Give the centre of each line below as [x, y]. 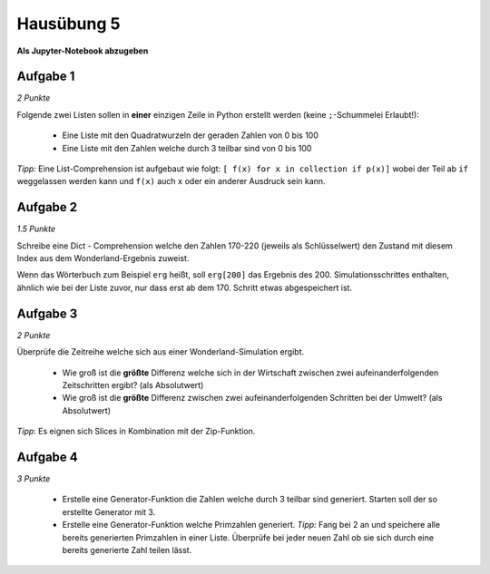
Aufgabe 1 [46, 77]
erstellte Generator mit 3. [109, 511]
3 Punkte [34, 479]
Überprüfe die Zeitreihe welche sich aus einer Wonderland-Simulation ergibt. [161, 352]
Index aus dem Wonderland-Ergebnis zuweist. [103, 258]
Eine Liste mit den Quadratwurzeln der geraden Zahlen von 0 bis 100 [191, 135]
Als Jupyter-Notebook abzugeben [83, 51]
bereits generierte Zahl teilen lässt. [127, 550]
